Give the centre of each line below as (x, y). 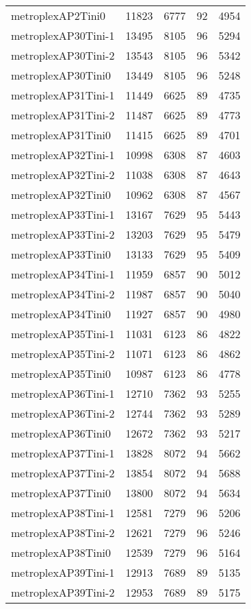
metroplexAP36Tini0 (61, 433)
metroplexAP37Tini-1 (63, 453)
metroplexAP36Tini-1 (63, 393)
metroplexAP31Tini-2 (63, 115)
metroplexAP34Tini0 (61, 314)
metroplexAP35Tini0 (61, 373)
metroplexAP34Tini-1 (63, 274)
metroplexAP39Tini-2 (63, 592)
